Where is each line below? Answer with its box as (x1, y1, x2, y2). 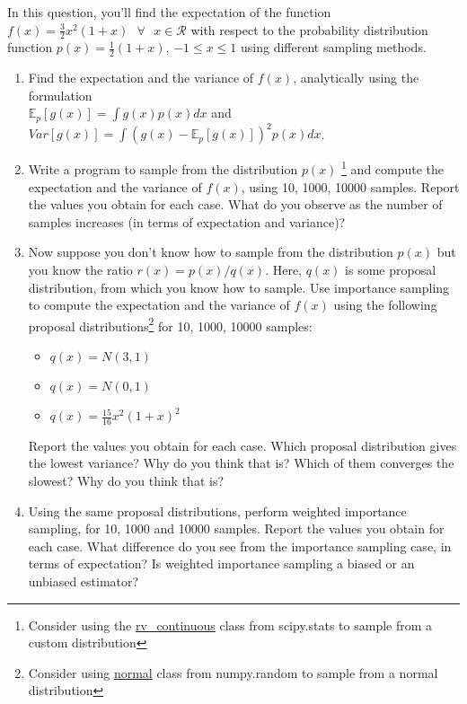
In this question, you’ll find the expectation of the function (7, 3, 331, 21)
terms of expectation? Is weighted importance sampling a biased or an (28, 554, 415, 573)
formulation (28, 85, 93, 104)
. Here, (265, 260, 303, 279)
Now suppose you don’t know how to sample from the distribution (28, 242, 393, 261)
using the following (333, 295, 437, 314)
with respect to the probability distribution (190, 20, 428, 39)
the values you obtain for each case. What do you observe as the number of (28, 195, 443, 214)
